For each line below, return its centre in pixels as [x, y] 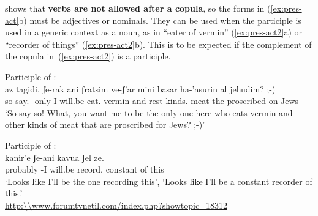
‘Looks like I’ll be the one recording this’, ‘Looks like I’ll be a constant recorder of [159, 181]
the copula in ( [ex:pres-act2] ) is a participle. [88, 56]
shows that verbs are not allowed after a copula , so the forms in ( [138, 8]
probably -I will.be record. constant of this [85, 169]
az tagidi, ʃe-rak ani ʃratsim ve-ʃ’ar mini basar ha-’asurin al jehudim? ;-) [140, 88]
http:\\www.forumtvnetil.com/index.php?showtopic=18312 [116, 205]
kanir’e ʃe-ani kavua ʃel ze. [55, 157]
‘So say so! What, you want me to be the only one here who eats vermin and [149, 112]
